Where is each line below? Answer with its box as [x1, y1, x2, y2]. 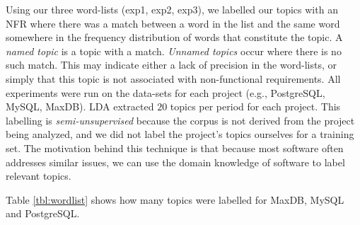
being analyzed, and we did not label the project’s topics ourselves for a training [6, 127, 354, 142]
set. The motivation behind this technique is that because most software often [6, 140, 344, 155]
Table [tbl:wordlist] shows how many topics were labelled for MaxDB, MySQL [6, 192, 344, 207]
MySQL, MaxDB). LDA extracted [6, 99, 154, 114]
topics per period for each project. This [170, 99, 341, 114]
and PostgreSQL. [6, 206, 80, 221]
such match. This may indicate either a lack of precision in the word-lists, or [6, 57, 337, 72]
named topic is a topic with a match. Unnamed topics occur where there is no [6, 43, 342, 58]
